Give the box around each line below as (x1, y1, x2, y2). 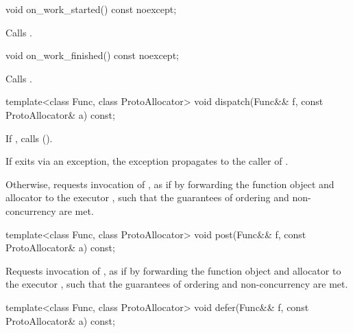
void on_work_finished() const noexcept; (5, 48, 179, 62)
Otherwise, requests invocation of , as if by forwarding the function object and (5, 176, 334, 191)
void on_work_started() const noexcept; (5, 2, 177, 16)
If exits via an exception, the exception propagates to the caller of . (5, 154, 289, 168)
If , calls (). (5, 130, 53, 145)
